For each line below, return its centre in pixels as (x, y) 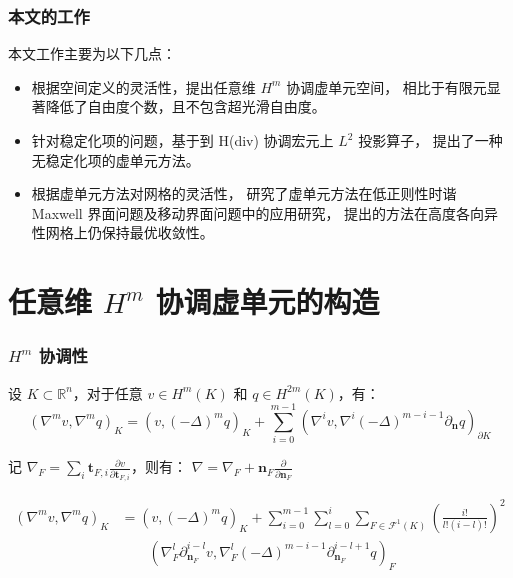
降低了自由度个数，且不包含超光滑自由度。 (185, 106)
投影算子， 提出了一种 (430, 140)
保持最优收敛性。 (157, 232)
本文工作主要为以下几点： (92, 53)
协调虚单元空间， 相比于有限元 (386, 86)
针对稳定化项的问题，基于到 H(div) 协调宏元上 (182, 140)
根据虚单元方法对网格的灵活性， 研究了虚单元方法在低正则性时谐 (244, 193)
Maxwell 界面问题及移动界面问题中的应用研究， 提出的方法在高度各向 (258, 212)
